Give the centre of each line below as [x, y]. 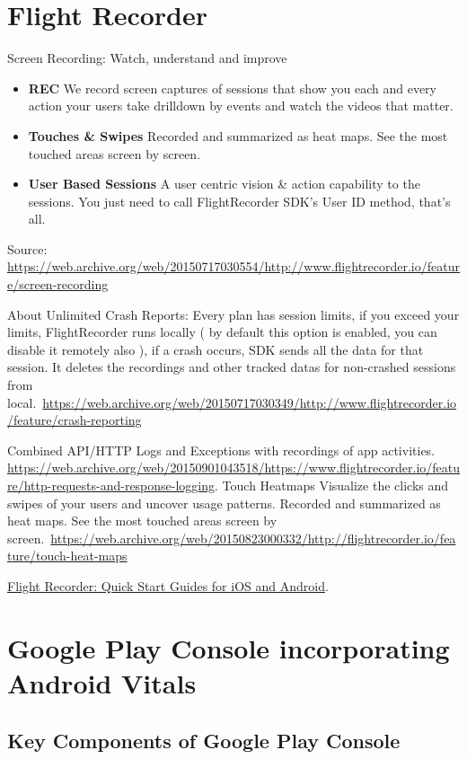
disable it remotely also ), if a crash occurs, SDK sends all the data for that [216, 349]
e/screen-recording [58, 284]
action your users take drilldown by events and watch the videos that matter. [241, 106]
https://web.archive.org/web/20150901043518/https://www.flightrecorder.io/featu [233, 468]
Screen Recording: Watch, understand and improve [147, 58]
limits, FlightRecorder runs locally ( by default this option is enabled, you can [222, 332]
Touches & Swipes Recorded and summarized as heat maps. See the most [238, 135]
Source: [27, 248]
